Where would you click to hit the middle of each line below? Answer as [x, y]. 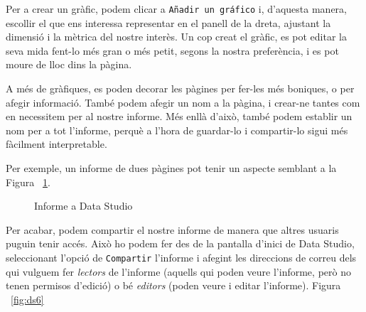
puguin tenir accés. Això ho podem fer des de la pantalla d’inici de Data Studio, [180, 243]
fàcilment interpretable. [56, 144]
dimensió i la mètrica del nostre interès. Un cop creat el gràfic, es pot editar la [176, 37]
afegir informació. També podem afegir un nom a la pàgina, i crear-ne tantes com [183, 102]
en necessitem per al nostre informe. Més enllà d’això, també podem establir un [179, 116]
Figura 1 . [28, 182]
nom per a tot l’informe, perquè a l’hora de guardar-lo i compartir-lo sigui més [177, 130]
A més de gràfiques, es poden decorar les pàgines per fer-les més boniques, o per [180, 88]
